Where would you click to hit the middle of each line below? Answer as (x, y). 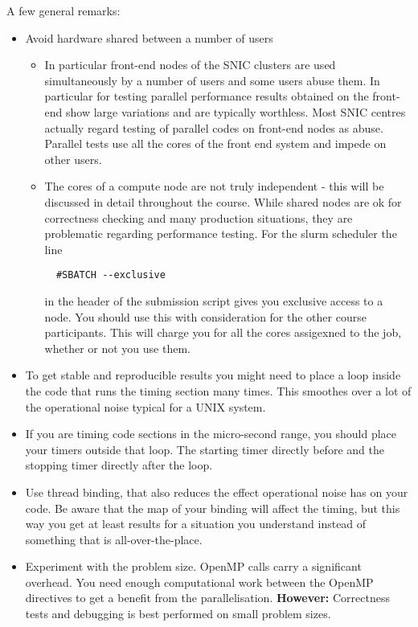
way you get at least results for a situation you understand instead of (196, 524)
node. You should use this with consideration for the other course (205, 316)
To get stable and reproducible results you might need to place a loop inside (213, 375)
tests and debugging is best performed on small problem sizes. (178, 614)
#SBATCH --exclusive (111, 275)
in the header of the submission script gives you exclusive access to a (214, 300)
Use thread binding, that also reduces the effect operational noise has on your (217, 492)
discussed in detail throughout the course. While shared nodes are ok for (223, 201)
